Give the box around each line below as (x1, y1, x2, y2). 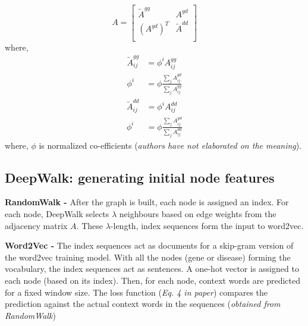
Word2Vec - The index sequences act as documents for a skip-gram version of (5, 239, 294, 252)
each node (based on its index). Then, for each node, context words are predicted (5, 274, 300, 286)
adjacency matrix (5, 219, 68, 231)
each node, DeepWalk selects (5, 207, 109, 220)
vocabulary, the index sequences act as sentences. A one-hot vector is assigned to (5, 262, 299, 275)
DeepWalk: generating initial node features (5, 168, 275, 186)
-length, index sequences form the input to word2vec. (110, 219, 304, 231)
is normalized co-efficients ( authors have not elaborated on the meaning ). (39, 139, 302, 151)
